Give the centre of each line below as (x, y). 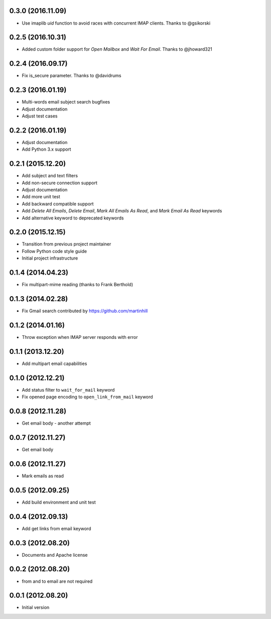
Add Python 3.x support (46, 149)
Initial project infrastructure (50, 258)
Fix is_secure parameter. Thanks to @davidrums (72, 76)
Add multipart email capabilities (54, 363)
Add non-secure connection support (60, 183)
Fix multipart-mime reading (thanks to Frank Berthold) (78, 285)
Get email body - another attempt (56, 423)
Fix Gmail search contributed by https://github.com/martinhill (85, 311)
